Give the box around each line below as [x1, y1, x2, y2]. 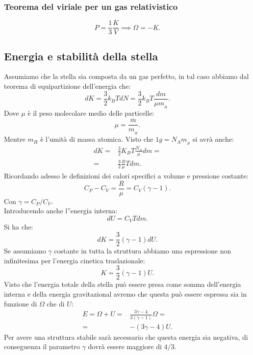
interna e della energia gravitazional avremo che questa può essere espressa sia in [4, 288, 247, 299]
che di [47, 298, 65, 308]
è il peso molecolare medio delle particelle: [27, 107, 154, 118]
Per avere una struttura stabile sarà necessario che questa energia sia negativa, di [4, 331, 248, 342]
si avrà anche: [193, 134, 234, 144]
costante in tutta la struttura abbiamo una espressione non [54, 246, 231, 256]
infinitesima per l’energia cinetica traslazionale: [4, 255, 145, 265]
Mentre [4, 134, 25, 144]
